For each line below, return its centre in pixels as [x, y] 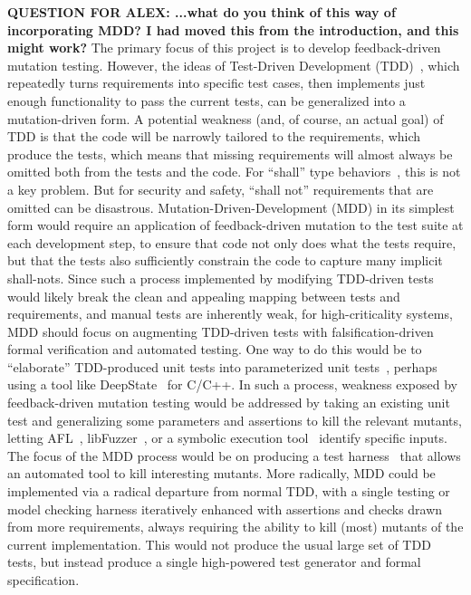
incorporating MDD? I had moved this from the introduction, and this [233, 29]
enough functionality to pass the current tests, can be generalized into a [207, 100]
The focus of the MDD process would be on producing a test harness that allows [234, 455]
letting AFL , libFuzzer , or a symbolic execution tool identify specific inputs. [227, 438]
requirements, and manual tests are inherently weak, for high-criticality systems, [230, 314]
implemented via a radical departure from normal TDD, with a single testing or [229, 491]
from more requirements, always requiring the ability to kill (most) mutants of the [235, 527]
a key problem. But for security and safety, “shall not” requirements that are [221, 189]
